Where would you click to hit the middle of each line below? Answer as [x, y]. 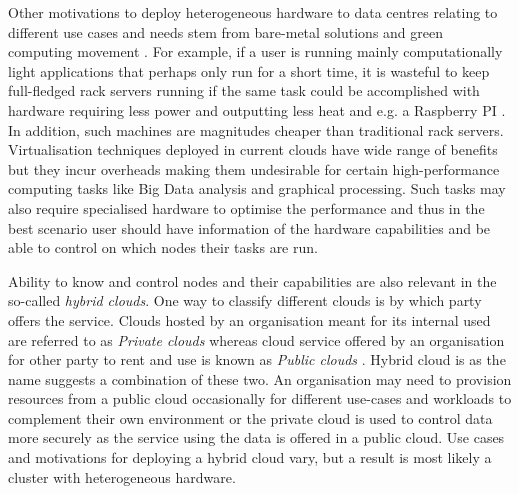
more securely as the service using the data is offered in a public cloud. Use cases [256, 437]
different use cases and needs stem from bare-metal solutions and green [226, 31]
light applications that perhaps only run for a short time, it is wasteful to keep [249, 70]
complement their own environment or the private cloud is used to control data [250, 417]
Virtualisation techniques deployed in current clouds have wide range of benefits [253, 149]
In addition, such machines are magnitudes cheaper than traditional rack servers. [256, 129]
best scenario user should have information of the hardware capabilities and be [249, 227]
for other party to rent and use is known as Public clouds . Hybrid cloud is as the [257, 359]
